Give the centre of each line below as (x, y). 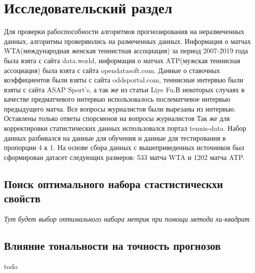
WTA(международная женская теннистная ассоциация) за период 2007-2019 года (126, 51)
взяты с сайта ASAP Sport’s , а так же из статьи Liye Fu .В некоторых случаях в (124, 89)
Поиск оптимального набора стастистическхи (114, 183)
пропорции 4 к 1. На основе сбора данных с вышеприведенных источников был (124, 147)
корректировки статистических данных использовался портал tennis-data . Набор (125, 128)
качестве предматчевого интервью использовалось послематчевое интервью (117, 99)
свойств (22, 198)
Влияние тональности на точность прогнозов (112, 246)
